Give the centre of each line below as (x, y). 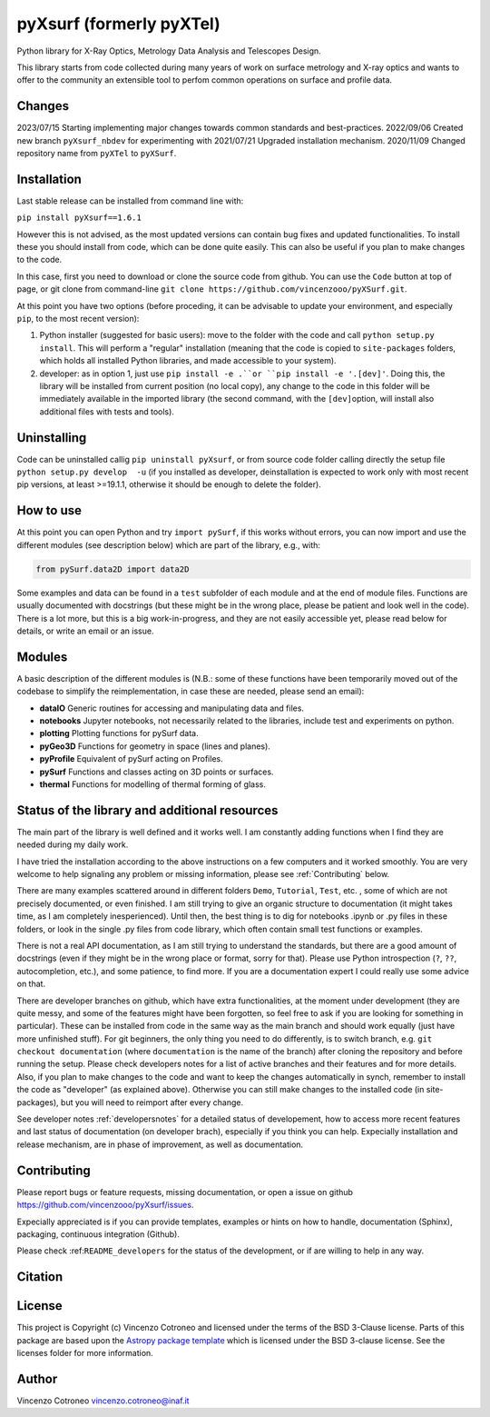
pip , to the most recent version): (78, 319)
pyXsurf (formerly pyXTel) (119, 24)
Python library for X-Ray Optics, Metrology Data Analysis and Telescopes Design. (169, 51)
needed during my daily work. (73, 844)
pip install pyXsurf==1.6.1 (79, 218)
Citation (40, 1277)
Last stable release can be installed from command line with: (130, 201)
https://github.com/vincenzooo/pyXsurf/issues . (105, 1205)
